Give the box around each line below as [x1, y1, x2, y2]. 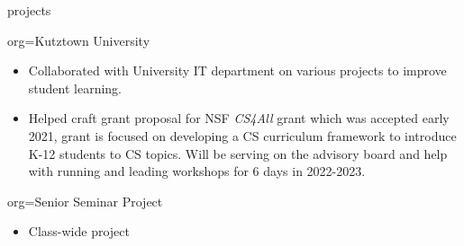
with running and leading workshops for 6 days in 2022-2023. [28, 162, 366, 180]
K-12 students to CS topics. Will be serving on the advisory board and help [28, 144, 448, 163]
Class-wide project [28, 222, 130, 241]
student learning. [28, 78, 122, 97]
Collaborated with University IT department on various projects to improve [28, 61, 447, 80]
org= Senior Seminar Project [7, 191, 163, 210]
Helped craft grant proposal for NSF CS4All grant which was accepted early [28, 109, 450, 127]
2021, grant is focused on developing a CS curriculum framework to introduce [28, 126, 457, 145]
